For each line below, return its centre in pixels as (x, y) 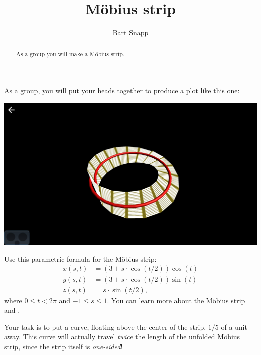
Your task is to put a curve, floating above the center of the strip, (105, 327)
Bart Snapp (130, 32)
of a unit (234, 327)
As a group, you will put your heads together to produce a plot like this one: (122, 91)
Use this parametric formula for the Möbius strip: (80, 258)
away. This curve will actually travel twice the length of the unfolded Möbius (122, 337)
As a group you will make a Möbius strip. (70, 53)
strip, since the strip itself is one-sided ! (63, 346)
